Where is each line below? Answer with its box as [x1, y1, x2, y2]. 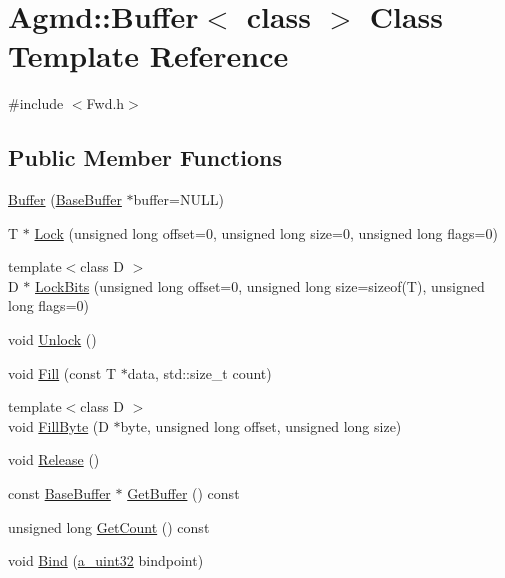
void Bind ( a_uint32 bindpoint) [8, 550, 204, 571]
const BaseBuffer [8, 483, 111, 504]
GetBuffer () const [127, 483, 240, 504]
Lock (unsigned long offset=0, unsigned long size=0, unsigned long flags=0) [34, 222, 498, 243]
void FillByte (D [8, 415, 109, 436]
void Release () [8, 449, 100, 470]
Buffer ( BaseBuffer [8, 189, 122, 210]
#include [8, 93, 64, 114]
